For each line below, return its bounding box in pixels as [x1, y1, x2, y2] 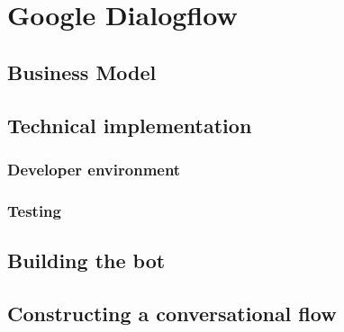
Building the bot [7, 247, 166, 274]
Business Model [7, 58, 157, 85]
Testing [7, 199, 61, 221]
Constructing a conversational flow [7, 299, 337, 327]
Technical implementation [7, 111, 252, 139]
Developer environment [7, 157, 181, 180]
